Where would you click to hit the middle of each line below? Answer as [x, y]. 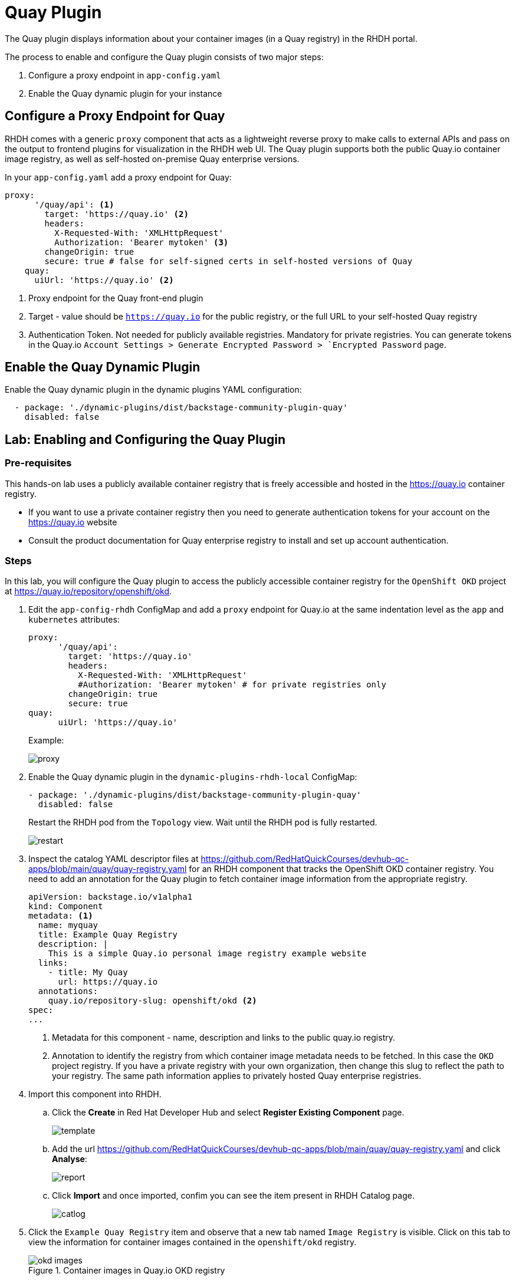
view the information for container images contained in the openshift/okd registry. [193, 1242]
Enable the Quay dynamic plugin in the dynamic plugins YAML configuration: [153, 390]
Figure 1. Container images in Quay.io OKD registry [127, 1271]
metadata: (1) [61, 916]
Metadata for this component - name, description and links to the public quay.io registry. [224, 1038]
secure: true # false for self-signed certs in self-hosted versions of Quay [229, 261]
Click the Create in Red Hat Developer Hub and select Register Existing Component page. [228, 1113]
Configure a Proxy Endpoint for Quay [115, 116]
